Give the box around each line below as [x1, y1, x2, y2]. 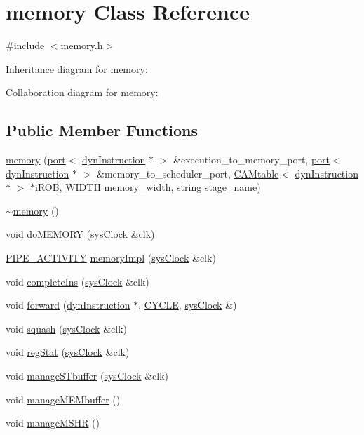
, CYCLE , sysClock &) [138, 297, 237, 312]
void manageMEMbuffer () [6, 391, 121, 406]
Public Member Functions [6, 119, 198, 141]
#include [6, 38, 45, 53]
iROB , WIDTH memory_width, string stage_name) [35, 180, 261, 194]
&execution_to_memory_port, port [173, 152, 330, 167]
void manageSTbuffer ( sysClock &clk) [6, 368, 168, 383]
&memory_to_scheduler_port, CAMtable [97, 166, 279, 180]
